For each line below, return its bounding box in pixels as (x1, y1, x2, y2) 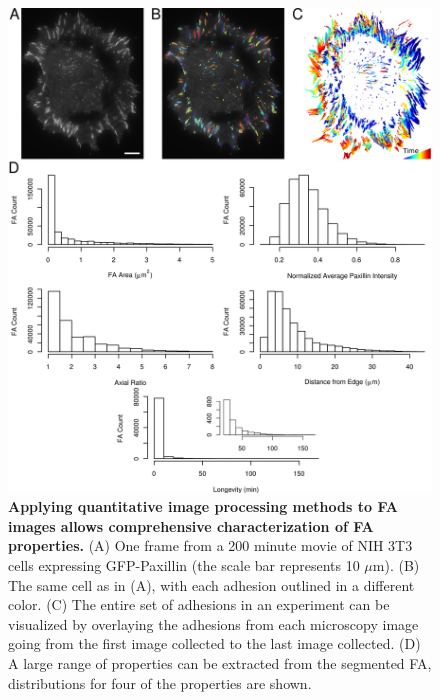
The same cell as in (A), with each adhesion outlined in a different (8, 574, 415, 595)
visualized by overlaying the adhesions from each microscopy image (8, 613, 419, 634)
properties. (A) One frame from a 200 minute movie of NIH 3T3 (8, 535, 413, 556)
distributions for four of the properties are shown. (8, 672, 312, 693)
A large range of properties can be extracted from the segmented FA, (8, 652, 432, 673)
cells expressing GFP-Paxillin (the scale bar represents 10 (8, 554, 360, 575)
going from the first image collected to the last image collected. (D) (8, 633, 421, 654)
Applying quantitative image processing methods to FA (8, 496, 398, 517)
